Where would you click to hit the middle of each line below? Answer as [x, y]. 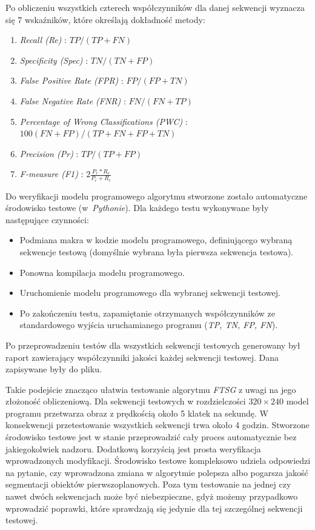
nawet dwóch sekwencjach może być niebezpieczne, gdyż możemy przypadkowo [152, 496]
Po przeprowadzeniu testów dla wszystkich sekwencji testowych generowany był [153, 345]
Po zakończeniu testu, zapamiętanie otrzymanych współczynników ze [147, 313]
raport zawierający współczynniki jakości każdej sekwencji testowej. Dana [142, 357]
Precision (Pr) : [49, 153]
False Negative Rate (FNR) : [73, 100]
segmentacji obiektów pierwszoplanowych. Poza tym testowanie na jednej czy [148, 484]
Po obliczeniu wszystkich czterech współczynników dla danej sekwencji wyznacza [155, 7]
